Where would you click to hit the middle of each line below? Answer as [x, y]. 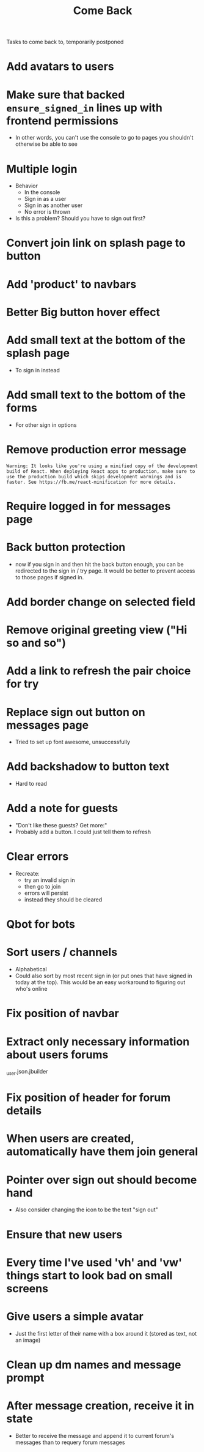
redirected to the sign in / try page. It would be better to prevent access [105, 571]
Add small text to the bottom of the [96, 395]
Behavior [26, 186]
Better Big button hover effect [83, 312]
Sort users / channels [62, 952]
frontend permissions [63, 121]
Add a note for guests [62, 808]
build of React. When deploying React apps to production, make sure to [101, 471]
